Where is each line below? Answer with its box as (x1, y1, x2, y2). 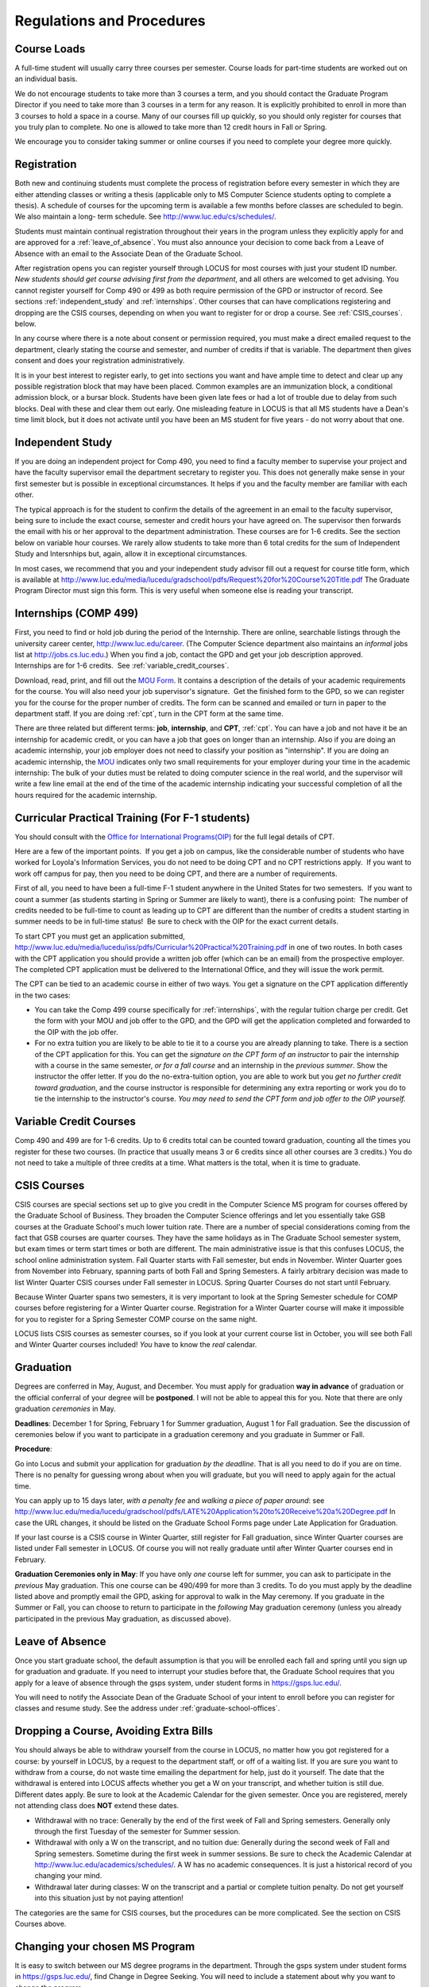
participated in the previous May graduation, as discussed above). (14, 1613, 232, 1623)
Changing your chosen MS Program (14, 1939, 195, 1953)
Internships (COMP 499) (14, 606, 139, 620)
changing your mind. (34, 1871, 102, 1880)
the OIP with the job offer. (34, 1027, 118, 1036)
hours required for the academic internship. (14, 790, 157, 800)
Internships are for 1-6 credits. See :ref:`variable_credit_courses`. (14, 660, 230, 671)
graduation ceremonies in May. (14, 1404, 117, 1414)
